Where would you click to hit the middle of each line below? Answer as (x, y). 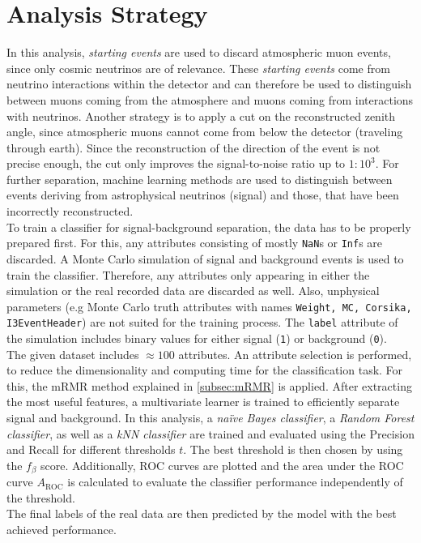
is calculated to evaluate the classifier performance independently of (235, 482)
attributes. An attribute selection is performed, (295, 354)
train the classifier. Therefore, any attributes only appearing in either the (188, 274)
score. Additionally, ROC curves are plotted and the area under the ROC (222, 465)
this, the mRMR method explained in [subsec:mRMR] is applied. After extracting (209, 385)
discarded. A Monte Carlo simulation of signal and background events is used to (205, 258)
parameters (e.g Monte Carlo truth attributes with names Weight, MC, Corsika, (209, 306)
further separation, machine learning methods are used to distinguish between (200, 179)
